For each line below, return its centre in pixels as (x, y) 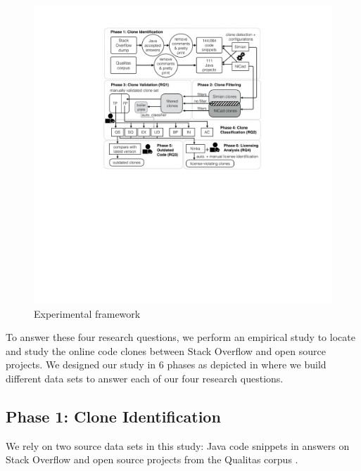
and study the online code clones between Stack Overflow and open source (166, 350)
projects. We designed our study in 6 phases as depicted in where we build (166, 364)
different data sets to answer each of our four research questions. (145, 378)
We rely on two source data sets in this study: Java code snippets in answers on (178, 445)
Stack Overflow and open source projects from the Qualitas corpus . (152, 459)
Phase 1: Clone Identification (113, 416)
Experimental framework (87, 313)
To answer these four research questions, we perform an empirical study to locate (180, 337)
